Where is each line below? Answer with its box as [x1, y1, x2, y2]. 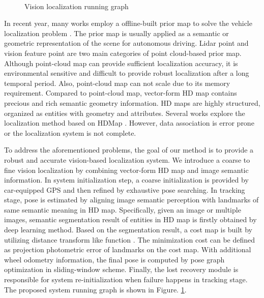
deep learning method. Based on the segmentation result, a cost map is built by [4, 224, 252, 235]
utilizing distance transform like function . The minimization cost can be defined [4, 234, 255, 245]
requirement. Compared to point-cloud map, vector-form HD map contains [4, 87, 237, 98]
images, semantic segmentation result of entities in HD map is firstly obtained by [4, 214, 257, 225]
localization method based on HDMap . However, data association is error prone [4, 117, 254, 128]
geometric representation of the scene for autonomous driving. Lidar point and [4, 38, 249, 48]
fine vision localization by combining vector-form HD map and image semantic [4, 164, 249, 175]
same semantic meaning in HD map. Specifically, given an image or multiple [4, 204, 241, 215]
